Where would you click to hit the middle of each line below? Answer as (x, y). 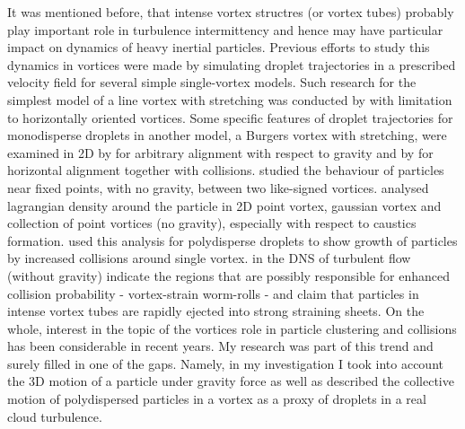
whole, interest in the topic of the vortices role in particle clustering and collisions (232, 328)
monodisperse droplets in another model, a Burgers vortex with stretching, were (227, 135)
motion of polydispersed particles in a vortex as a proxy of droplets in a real (217, 399)
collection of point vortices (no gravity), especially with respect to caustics (212, 223)
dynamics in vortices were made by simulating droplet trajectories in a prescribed (232, 64)
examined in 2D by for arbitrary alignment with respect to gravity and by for (220, 152)
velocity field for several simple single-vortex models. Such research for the (212, 82)
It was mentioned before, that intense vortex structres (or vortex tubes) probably (231, 12)
